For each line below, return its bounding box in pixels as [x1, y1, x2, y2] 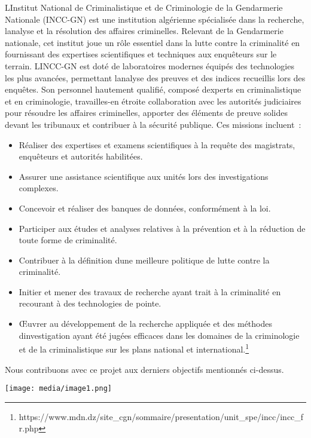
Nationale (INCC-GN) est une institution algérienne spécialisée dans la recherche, [5, 13, 304, 25]
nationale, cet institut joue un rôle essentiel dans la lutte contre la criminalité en [5, 36, 300, 48]
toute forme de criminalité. [19, 234, 117, 246]
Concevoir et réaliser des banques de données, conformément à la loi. [19, 201, 271, 214]
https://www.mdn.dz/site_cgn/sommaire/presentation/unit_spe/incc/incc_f [19, 410, 304, 422]
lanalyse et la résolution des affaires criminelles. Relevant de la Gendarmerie [5, 24, 283, 37]
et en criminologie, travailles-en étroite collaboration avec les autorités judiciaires [5, 94, 301, 107]
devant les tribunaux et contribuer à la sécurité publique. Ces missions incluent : [5, 118, 301, 130]
